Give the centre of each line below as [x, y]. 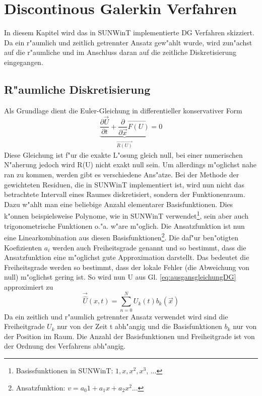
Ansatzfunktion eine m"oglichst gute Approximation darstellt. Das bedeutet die [127, 257]
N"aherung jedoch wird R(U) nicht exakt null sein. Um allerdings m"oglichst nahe [130, 164]
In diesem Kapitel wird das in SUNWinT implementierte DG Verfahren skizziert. [129, 32]
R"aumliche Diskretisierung [77, 89]
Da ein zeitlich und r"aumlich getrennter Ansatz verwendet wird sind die [116, 316]
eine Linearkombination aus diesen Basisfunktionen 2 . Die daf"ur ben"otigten [121, 237]
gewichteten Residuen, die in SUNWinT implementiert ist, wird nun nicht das [124, 184]
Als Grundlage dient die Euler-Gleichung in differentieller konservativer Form [123, 110]
